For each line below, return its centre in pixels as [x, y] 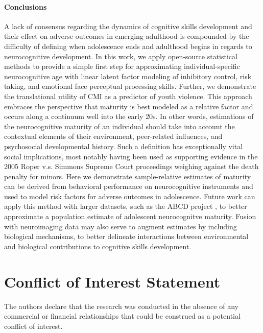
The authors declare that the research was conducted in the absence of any [121, 306]
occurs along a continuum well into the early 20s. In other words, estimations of [129, 116]
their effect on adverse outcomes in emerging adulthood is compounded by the [127, 36]
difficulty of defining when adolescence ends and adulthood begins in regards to [128, 46]
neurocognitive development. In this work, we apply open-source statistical [121, 56]
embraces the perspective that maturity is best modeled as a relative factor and [129, 106]
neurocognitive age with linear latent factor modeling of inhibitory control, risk [128, 76]
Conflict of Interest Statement [112, 281]
